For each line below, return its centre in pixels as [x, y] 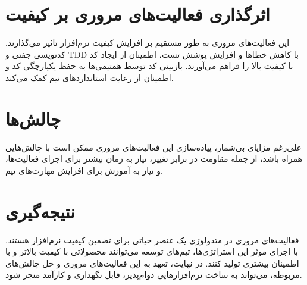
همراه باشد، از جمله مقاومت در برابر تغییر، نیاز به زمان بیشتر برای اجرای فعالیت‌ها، [154, 159]
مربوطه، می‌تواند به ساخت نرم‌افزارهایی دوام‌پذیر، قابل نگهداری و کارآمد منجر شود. [154, 275]
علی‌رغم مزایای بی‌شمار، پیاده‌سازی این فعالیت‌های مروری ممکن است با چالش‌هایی [153, 147]
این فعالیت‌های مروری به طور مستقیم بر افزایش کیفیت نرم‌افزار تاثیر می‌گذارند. [148, 43]
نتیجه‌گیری [40, 211]
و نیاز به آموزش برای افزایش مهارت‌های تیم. [84, 170]
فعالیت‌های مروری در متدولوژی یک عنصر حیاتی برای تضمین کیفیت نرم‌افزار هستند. [152, 239]
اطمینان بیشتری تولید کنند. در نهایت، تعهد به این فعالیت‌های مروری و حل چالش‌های [152, 263]
